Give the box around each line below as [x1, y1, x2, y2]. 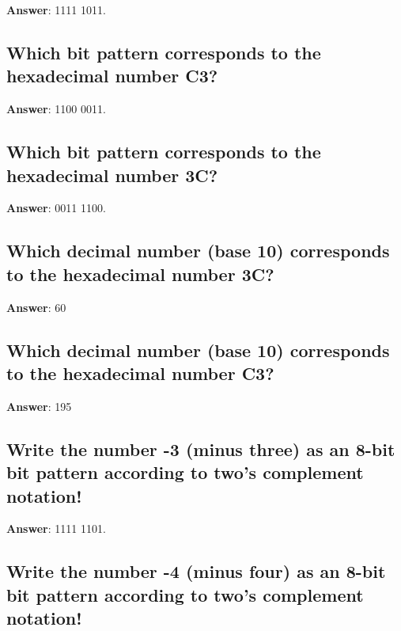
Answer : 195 [6, 397, 72, 414]
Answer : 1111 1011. [6, 2, 106, 17]
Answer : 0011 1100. [6, 200, 106, 216]
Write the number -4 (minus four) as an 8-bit [6, 559, 386, 583]
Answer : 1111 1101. [6, 520, 106, 537]
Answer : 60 [6, 298, 66, 315]
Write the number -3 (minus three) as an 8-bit [6, 436, 395, 461]
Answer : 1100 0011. [6, 101, 106, 117]
